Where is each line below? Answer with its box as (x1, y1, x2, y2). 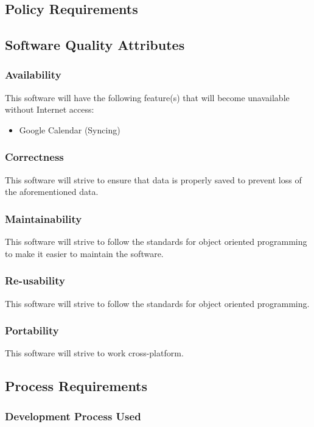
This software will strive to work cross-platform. (5, 347, 184, 359)
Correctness (5, 149, 64, 164)
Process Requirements (5, 376, 148, 395)
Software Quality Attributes (5, 35, 185, 54)
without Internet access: (5, 103, 94, 116)
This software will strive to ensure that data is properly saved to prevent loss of (5, 173, 302, 186)
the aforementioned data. (5, 185, 99, 198)
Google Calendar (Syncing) (19, 123, 120, 136)
